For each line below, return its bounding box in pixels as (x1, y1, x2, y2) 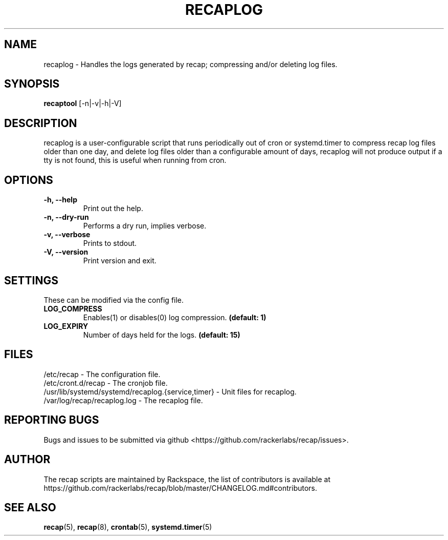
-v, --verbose (43, 230, 91, 239)
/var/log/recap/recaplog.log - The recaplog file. (43, 396, 203, 405)
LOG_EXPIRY (43, 321, 88, 330)
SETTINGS (4, 274, 58, 287)
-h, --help (43, 195, 77, 204)
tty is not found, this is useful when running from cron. (43, 156, 227, 165)
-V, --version (43, 247, 88, 257)
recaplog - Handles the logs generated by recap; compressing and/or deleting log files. (43, 59, 338, 69)
